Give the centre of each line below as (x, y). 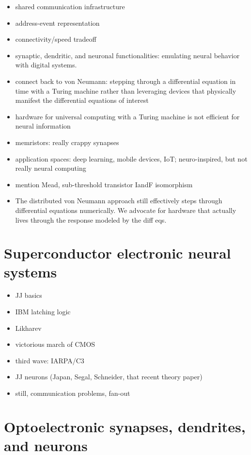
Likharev (28, 328)
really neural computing (51, 168)
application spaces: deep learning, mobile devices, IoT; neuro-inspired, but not (131, 158)
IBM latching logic (43, 311)
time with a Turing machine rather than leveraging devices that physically (126, 90)
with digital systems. (46, 65)
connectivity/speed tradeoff (56, 39)
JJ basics (29, 295)
